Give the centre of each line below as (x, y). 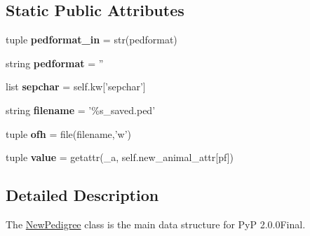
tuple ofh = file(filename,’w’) (69, 133)
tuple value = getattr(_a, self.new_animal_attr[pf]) (120, 157)
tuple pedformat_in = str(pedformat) (92, 40)
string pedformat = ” (55, 63)
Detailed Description (82, 195)
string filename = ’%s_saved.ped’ (81, 110)
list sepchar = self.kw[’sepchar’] (76, 86)
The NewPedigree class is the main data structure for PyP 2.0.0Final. (156, 224)
